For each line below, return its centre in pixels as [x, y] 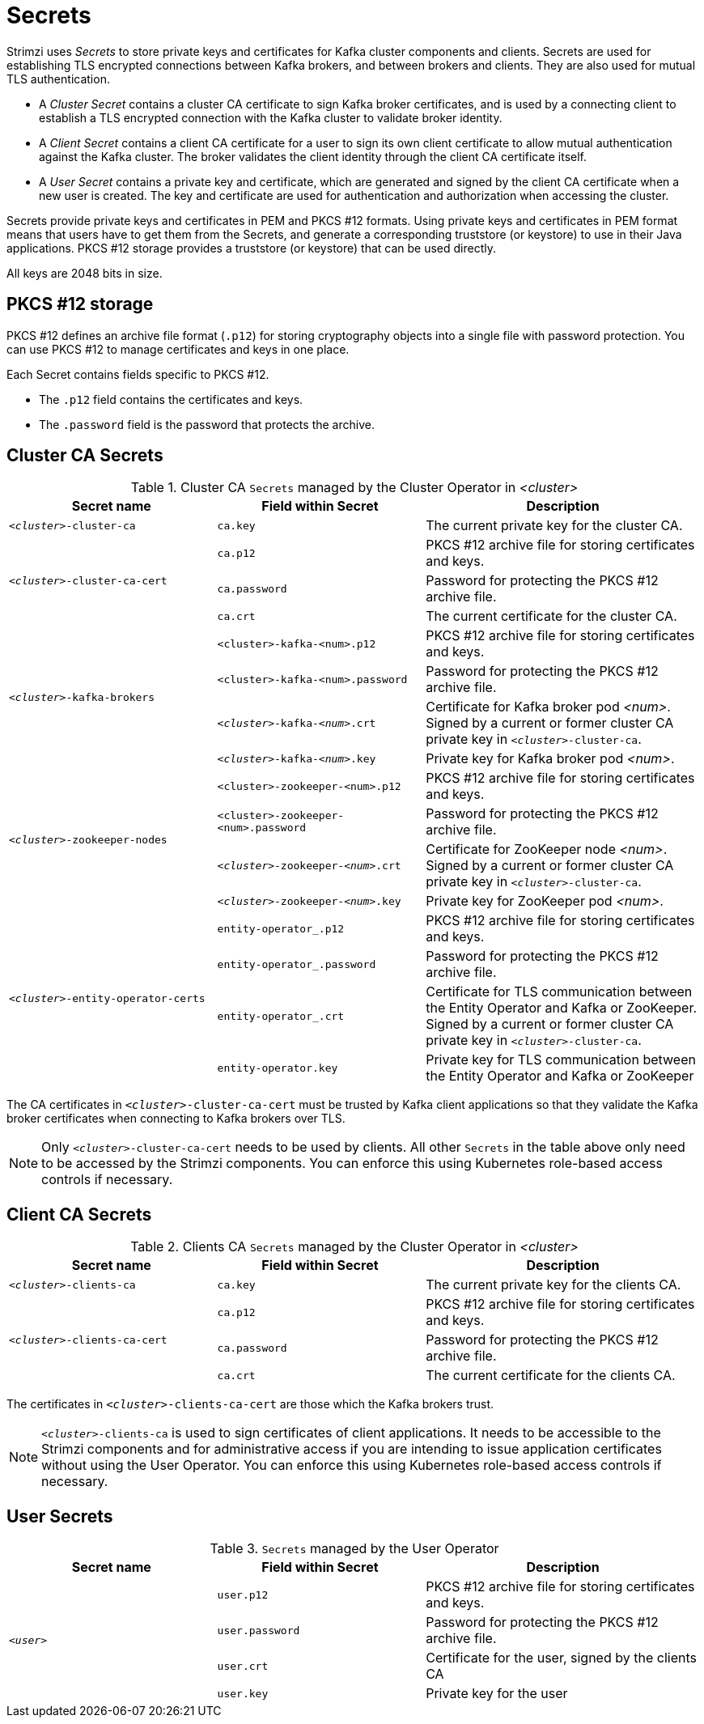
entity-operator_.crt [281, 1016]
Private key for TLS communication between [561, 1060]
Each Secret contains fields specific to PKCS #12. [138, 374]
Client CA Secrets [79, 1214]
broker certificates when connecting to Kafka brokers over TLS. [176, 1119]
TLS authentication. [58, 79]
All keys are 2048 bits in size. [85, 273]
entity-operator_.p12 [281, 928]
